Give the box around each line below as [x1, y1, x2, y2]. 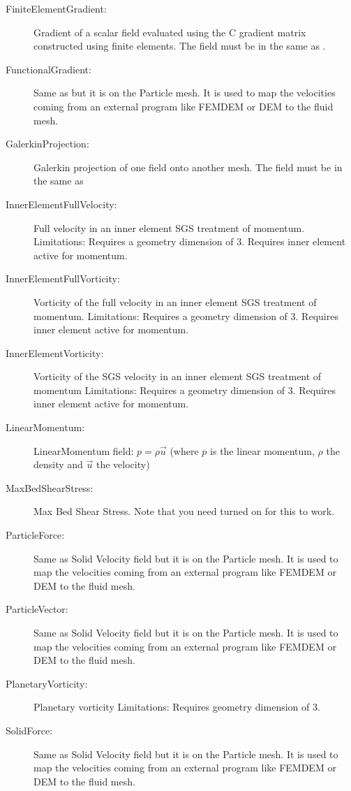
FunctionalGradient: [6, 61, 91, 76]
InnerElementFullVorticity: [6, 271, 120, 286]
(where [170, 443, 199, 458]
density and [33, 457, 83, 472]
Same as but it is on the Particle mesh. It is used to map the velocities [33, 85, 336, 100]
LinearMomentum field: [33, 443, 134, 458]
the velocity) [96, 457, 150, 472]
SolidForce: [6, 723, 53, 737]
